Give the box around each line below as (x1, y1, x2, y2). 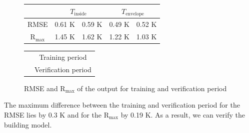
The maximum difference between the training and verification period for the (4, 100, 240, 110)
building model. (4, 119, 52, 130)
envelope (125, 11, 144, 16)
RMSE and (24, 83, 58, 93)
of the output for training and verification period (77, 83, 227, 93)
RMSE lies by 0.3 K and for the (4, 110, 101, 120)
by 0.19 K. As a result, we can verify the (120, 110, 245, 120)
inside (74, 11, 86, 17)
